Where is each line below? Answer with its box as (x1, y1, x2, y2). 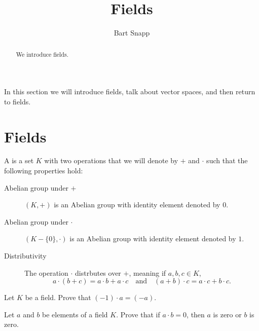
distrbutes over (75, 267, 121, 278)
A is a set (4, 155, 34, 166)
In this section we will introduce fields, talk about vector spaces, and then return (4, 86, 255, 97)
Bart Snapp (114, 27, 150, 38)
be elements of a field (42, 309, 108, 319)
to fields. (4, 96, 31, 106)
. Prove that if (116, 309, 160, 319)
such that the (206, 155, 248, 166)
